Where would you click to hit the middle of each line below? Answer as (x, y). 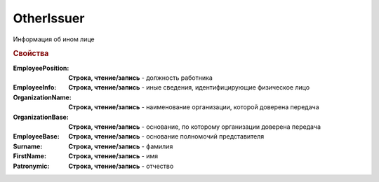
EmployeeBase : (36, 136)
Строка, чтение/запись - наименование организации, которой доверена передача (194, 107)
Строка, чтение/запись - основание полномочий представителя (166, 136)
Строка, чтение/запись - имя (113, 156)
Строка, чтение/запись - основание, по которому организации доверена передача (195, 127)
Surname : (28, 146)
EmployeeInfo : (35, 87)
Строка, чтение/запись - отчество (121, 166)
